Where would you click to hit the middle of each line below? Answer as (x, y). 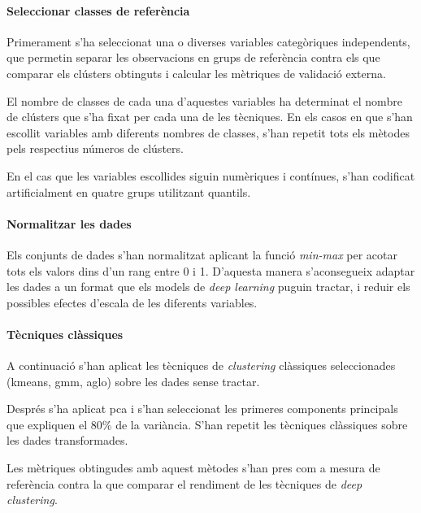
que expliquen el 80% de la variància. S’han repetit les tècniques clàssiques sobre (207, 424)
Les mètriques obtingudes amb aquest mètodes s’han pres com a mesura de (193, 468)
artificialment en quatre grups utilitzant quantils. (129, 191)
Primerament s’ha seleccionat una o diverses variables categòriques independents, (208, 41)
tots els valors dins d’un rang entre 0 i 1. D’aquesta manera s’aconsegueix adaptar (211, 270)
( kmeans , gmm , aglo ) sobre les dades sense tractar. (133, 381)
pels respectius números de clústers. (95, 148)
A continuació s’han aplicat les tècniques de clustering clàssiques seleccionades (201, 365)
